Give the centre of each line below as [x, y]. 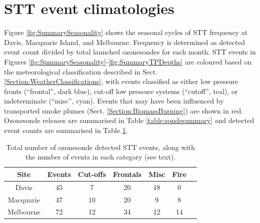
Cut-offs [92, 174]
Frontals [127, 174]
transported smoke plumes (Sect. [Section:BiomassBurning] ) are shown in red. [124, 110]
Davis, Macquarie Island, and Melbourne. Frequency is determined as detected [124, 42]
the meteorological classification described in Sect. [81, 71]
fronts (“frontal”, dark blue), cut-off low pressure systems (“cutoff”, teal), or [121, 91]
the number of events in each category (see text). [100, 157]
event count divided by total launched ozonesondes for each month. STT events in [130, 52]
